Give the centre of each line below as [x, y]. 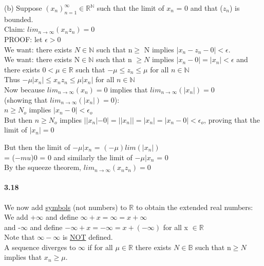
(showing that [26, 99]
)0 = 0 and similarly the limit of [82, 157]
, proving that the [232, 119]
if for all [100, 247]
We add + [20, 217]
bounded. [19, 19]
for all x [175, 227]
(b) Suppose [23, 8]
